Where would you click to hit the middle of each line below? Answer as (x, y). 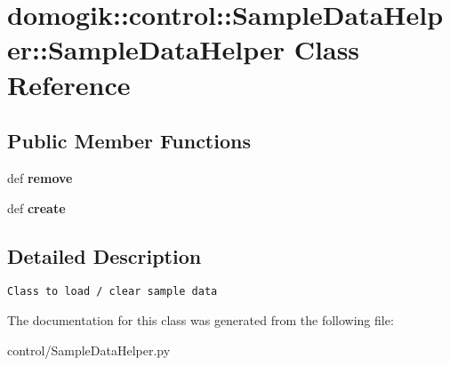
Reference (69, 84)
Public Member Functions (129, 141)
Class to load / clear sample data (112, 292)
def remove (40, 177)
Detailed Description (104, 255)
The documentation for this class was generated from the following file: (201, 320)
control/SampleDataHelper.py (89, 350)
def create (36, 207)
